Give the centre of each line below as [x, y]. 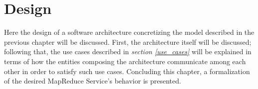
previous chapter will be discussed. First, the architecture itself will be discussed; [128, 42]
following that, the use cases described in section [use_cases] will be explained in [128, 51]
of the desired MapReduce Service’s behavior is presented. [93, 81]
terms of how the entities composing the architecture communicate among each [125, 61]
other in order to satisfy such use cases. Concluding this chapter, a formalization [127, 71]
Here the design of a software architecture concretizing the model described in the [129, 32]
